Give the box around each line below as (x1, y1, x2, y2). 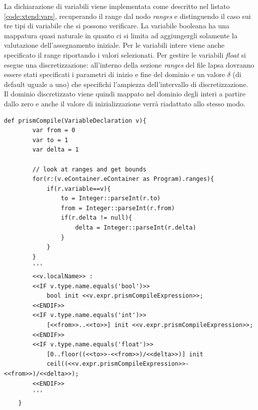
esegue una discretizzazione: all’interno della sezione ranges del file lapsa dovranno (4, 59, 255, 70)
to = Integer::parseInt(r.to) (61, 195, 161, 202)
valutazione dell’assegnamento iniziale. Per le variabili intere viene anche (4, 40, 225, 50)
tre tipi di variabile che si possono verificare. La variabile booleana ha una (4, 20, 230, 31)
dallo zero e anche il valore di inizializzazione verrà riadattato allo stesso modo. (4, 98, 246, 108)
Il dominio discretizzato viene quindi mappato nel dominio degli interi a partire (4, 88, 246, 99)
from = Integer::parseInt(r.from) (61, 204, 175, 212)
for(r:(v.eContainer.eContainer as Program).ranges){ (32, 175, 214, 183)
